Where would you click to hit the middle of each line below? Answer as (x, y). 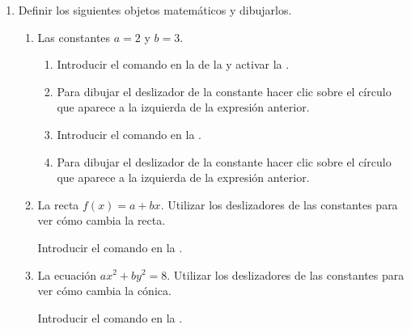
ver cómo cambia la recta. (102, 220)
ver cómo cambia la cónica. (104, 291)
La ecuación (67, 274)
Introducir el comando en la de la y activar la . (173, 64)
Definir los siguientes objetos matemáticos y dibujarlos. (155, 10)
